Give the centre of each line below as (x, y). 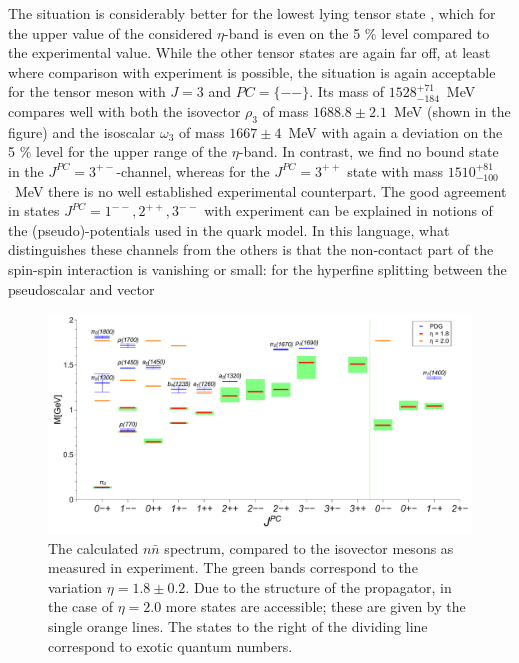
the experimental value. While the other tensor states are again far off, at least (249, 52)
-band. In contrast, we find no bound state (368, 151)
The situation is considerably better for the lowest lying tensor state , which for (252, 13)
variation (75, 586)
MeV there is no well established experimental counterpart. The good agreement (260, 190)
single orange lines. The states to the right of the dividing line (238, 625)
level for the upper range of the (132, 151)
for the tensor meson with (87, 91)
